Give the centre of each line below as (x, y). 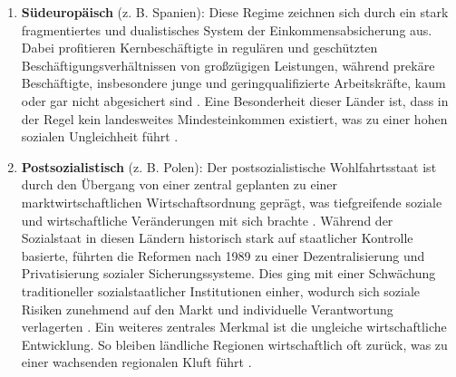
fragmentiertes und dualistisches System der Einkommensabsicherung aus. (227, 29)
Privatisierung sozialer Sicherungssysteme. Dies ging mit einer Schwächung (228, 273)
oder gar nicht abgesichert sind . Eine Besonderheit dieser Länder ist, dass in (235, 100)
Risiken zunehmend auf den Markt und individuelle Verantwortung (207, 309)
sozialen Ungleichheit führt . (100, 136)
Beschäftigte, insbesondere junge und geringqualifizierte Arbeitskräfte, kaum (233, 83)
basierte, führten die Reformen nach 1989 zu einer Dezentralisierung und (223, 255)
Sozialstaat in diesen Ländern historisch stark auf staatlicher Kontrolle (217, 238)
